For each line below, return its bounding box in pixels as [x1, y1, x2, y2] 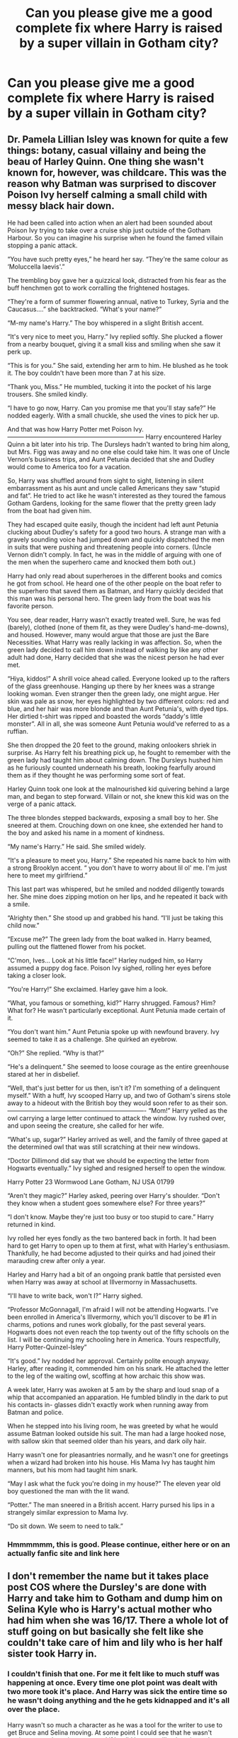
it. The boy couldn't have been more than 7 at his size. [7, 369, 166, 377]
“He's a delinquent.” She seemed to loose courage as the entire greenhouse [7, 1063, 229, 1071]
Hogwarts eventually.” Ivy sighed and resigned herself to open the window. [7, 1164, 227, 1172]
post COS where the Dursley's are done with [7, 1581, 207, 1593]
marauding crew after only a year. [7, 1257, 106, 1265]
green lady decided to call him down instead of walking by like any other [7, 646, 218, 654]
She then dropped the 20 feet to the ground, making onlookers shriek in [7, 741, 217, 749]
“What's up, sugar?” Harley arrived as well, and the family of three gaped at [7, 1136, 228, 1143]
